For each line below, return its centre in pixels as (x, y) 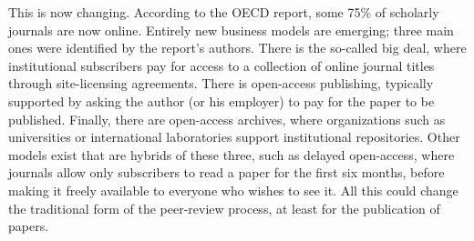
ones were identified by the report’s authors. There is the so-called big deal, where (237, 48)
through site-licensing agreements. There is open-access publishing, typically (221, 83)
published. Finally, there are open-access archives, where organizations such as (227, 119)
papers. (29, 226)
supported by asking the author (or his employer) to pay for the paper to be (222, 100)
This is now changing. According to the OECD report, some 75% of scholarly (224, 12)
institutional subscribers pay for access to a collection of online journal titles (222, 65)
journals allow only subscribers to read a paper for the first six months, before (227, 172)
